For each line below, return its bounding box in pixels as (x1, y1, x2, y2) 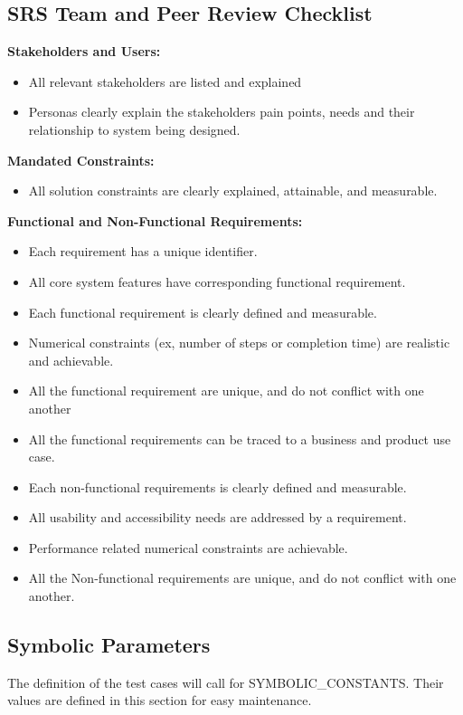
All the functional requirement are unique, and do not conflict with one (28, 381, 424, 400)
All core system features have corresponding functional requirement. (28, 272, 406, 291)
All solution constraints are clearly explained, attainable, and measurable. (28, 181, 438, 200)
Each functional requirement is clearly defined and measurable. (28, 302, 377, 321)
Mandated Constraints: (7, 150, 155, 169)
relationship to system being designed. (28, 119, 241, 138)
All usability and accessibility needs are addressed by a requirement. (28, 508, 407, 527)
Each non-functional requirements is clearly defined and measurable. (28, 477, 407, 496)
